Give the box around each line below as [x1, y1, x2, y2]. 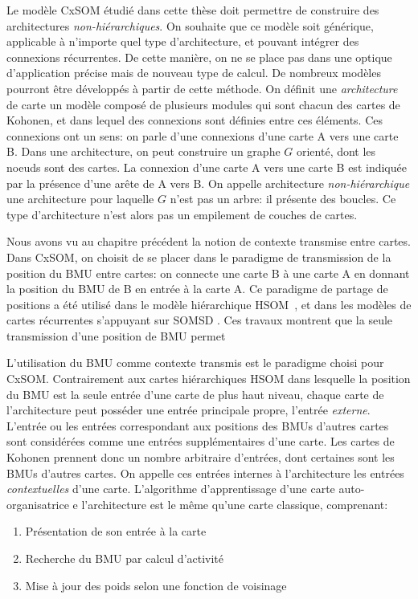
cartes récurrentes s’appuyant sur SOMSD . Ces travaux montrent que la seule [6, 312, 393, 328]
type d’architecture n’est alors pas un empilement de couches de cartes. [6, 206, 358, 222]
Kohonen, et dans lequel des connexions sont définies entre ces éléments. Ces [6, 112, 383, 128]
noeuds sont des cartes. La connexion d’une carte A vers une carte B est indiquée [6, 158, 407, 175]
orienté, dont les [296, 143, 376, 160]
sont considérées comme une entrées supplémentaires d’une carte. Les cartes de [6, 433, 395, 450]
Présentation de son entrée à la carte [25, 523, 207, 540]
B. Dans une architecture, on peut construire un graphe [6, 143, 281, 160]
